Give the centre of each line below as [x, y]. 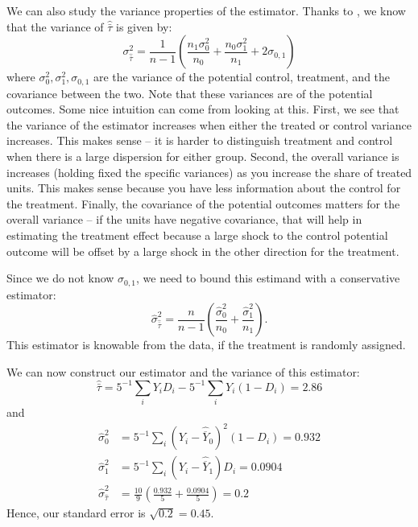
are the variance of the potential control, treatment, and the [242, 77]
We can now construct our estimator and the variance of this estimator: [183, 371]
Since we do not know [60, 278]
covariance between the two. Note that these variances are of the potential [190, 93]
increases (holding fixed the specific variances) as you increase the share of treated [209, 172]
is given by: [144, 26]
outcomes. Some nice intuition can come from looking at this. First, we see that [203, 109]
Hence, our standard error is [76, 513]
